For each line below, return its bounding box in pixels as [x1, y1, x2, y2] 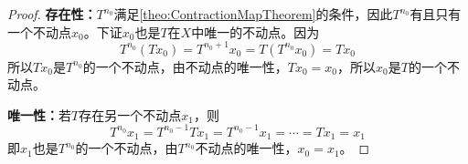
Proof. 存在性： [7, 5, 97, 23]
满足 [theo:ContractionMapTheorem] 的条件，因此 [113, 5, 393, 23]
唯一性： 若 [7, 105, 71, 124]
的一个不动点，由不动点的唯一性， [82, 56, 288, 76]
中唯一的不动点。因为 [191, 22, 320, 41]
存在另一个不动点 [79, 105, 182, 124]
